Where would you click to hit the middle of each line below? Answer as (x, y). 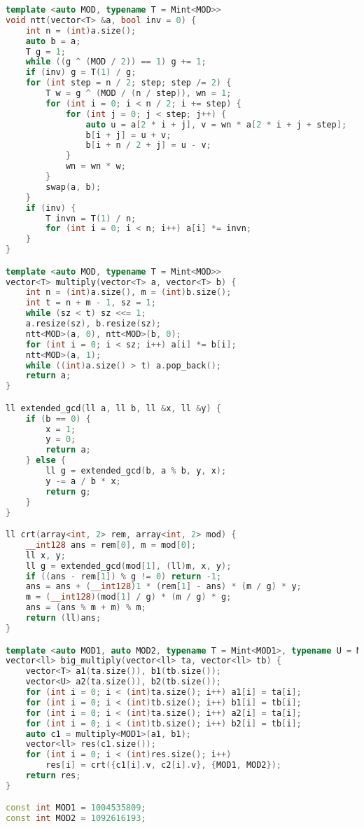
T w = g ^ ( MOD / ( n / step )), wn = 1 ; (139, 93)
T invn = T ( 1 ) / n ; (91, 218)
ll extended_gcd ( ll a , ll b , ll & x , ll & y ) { (113, 408)
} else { (45, 461)
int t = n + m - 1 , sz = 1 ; (91, 303)
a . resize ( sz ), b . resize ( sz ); (93, 324)
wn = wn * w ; (96, 166)
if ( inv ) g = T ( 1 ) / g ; (81, 73)
